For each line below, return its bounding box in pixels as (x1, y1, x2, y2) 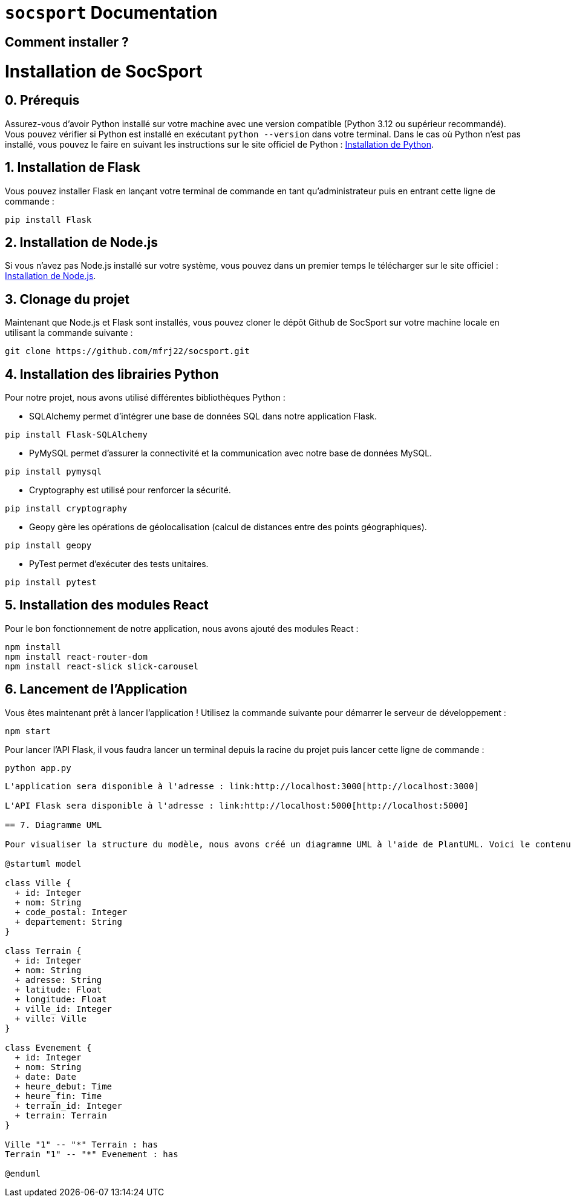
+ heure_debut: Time (15, 1081, 113, 1091)
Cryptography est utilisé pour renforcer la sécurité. (29, 485, 231, 496)
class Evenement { (5, 1042, 92, 1053)
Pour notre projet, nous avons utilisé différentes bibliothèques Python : (5, 392, 285, 403)
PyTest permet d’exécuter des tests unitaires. (29, 559, 209, 570)
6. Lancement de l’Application (5, 681, 188, 697)
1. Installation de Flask (5, 160, 140, 176)
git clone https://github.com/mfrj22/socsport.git (5, 346, 250, 356)
